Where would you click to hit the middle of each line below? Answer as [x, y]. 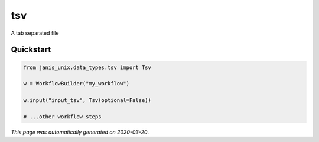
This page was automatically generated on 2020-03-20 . [80, 132]
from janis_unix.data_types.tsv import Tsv [87, 67]
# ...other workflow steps [62, 117]
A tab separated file [35, 33]
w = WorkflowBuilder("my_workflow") [77, 84]
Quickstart [31, 50]
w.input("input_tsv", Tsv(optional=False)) [87, 100]
